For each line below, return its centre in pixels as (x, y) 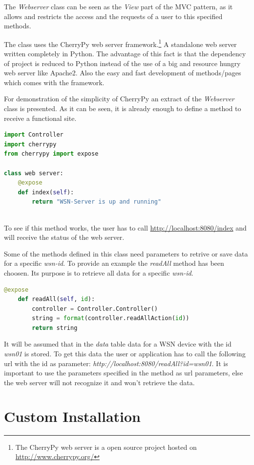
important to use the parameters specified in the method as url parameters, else (124, 373)
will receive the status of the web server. (64, 237)
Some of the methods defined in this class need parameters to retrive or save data (126, 253)
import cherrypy (30, 144)
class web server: (34, 173)
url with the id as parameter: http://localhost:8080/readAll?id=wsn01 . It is (116, 363)
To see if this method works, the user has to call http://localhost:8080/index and (125, 227)
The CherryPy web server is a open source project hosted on (106, 447)
